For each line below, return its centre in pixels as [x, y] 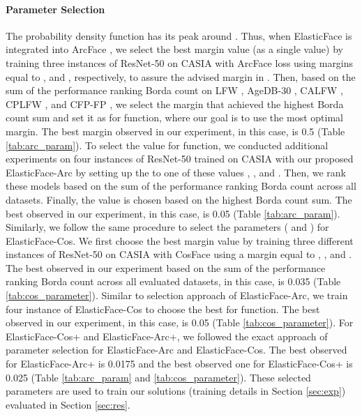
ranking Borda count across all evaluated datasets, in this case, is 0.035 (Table [173, 281]
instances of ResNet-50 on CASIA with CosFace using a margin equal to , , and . [179, 254]
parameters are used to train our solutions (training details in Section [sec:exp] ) [176, 391]
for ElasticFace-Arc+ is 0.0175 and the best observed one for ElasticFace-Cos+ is [179, 364]
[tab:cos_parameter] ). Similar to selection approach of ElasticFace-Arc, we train [177, 295]
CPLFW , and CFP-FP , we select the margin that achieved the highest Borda [175, 104]
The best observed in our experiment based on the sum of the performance [166, 267]
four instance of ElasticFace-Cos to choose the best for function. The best [163, 309]
